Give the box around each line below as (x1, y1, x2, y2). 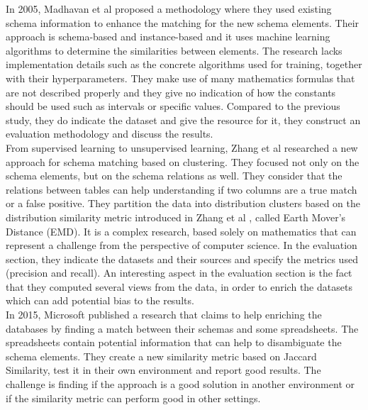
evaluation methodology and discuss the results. (6, 126, 213, 141)
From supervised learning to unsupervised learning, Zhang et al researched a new (6, 140, 358, 155)
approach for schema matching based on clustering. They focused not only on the (6, 154, 359, 169)
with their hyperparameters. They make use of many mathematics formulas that (6, 70, 355, 85)
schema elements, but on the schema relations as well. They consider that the (6, 168, 342, 183)
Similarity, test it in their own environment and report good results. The (6, 362, 321, 377)
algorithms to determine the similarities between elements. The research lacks (6, 43, 342, 57)
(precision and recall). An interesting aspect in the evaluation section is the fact (6, 265, 352, 280)
